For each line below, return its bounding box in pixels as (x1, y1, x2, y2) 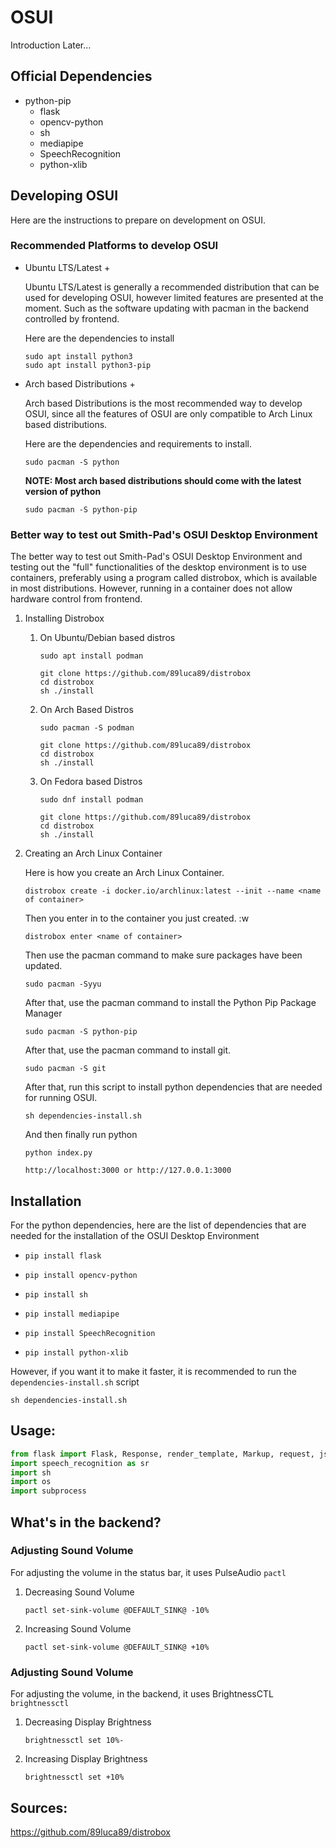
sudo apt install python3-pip (24, 360, 152, 370)
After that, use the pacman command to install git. (24, 1044, 232, 1056)
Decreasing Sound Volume (24, 1586, 135, 1598)
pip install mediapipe (24, 1309, 120, 1319)
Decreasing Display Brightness (24, 1716, 152, 1728)
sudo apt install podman (39, 651, 144, 661)
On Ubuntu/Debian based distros (39, 632, 176, 644)
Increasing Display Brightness (24, 1753, 148, 1765)
